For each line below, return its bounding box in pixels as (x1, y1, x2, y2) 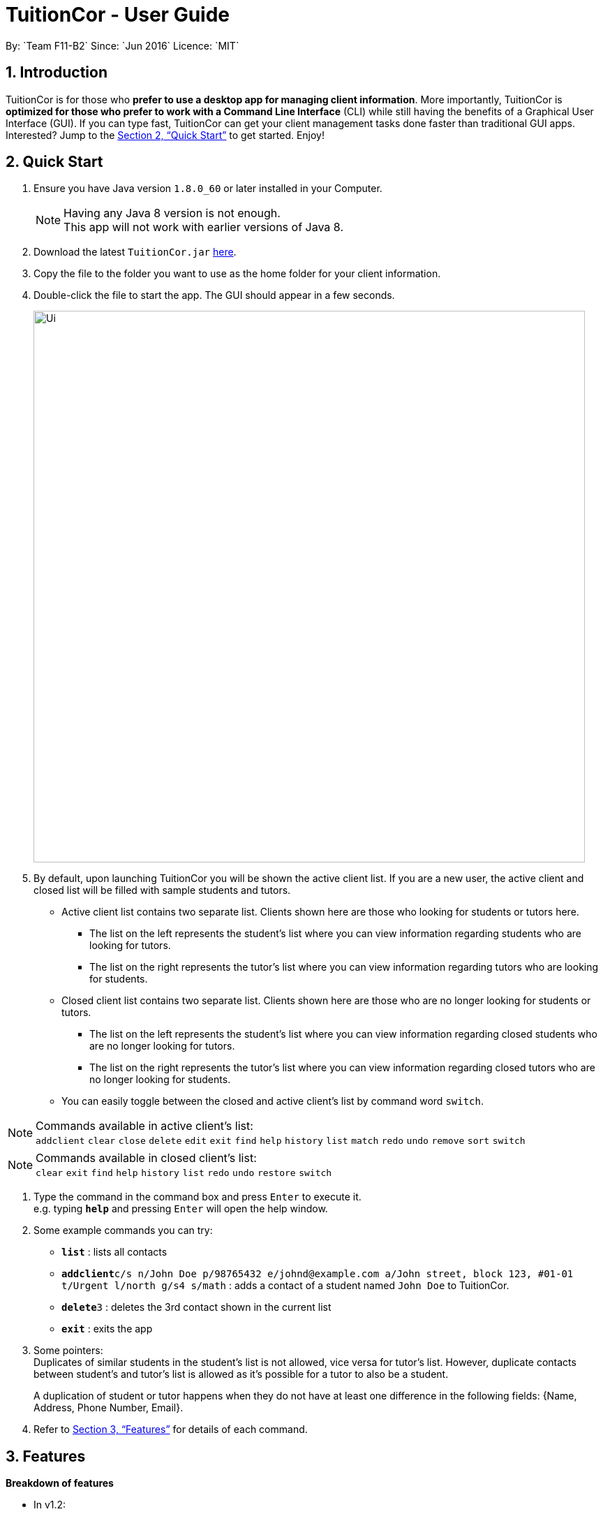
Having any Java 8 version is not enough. (64, 206, 281, 221)
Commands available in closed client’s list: (36, 1151, 257, 1166)
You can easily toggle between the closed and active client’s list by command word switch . (61, 1095, 484, 1108)
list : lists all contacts (61, 1246, 167, 1258)
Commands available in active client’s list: (36, 1119, 253, 1133)
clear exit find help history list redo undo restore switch (36, 1168, 332, 1179)
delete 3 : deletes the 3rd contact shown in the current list (61, 1301, 332, 1314)
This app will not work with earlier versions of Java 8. (64, 220, 343, 235)
